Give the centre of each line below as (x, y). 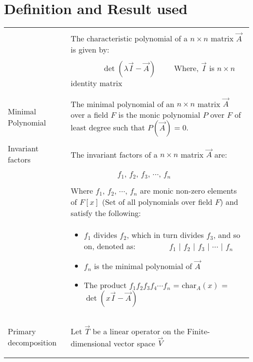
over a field (90, 115)
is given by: (90, 49)
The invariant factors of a (114, 154)
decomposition (32, 342)
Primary (22, 331)
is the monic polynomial (159, 115)
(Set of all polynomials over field (157, 202)
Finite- (199, 331)
